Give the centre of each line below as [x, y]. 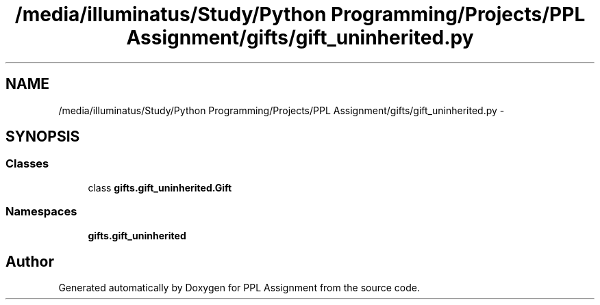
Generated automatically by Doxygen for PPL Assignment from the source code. [239, 288]
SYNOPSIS [43, 137]
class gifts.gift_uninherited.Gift [160, 187]
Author [30, 261]
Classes [27, 164]
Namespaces [41, 212]
